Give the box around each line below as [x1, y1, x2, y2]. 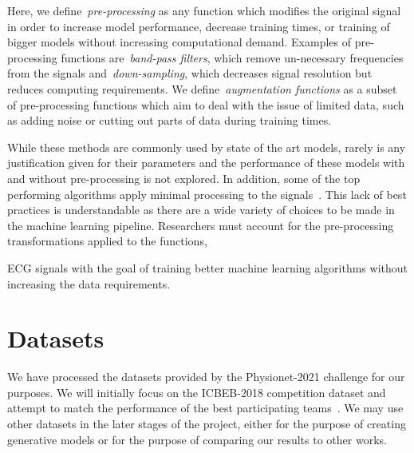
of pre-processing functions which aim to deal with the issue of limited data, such [7, 96, 404, 113]
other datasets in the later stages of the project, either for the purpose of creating [7, 415, 406, 431]
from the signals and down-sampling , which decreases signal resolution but [7, 65, 373, 81]
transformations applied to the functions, [7, 232, 207, 249]
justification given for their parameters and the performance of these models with [7, 154, 405, 171]
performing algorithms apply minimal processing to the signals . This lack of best [7, 185, 407, 202]
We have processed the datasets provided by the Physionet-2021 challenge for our [7, 368, 405, 385]
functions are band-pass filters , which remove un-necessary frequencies [61, 49, 404, 66]
